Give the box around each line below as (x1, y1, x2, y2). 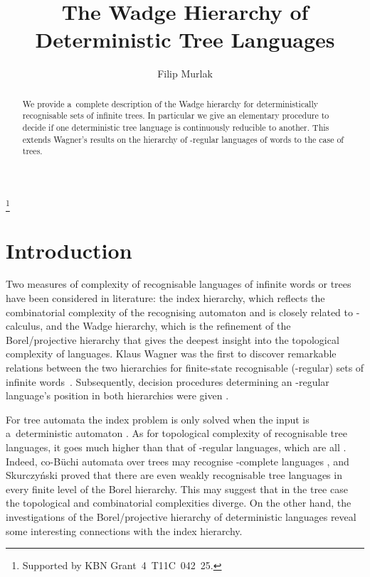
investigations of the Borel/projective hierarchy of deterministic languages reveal (6, 509, 356, 524)
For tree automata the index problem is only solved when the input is (6, 411, 310, 426)
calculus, (6, 318, 43, 333)
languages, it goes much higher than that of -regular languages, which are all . (6, 439, 347, 454)
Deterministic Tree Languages (35, 25, 335, 54)
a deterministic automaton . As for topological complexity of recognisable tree (6, 426, 347, 441)
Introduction (6, 235, 132, 264)
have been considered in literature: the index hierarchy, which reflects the (6, 291, 325, 306)
